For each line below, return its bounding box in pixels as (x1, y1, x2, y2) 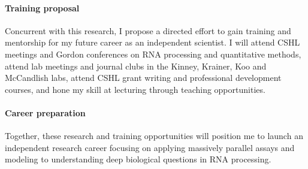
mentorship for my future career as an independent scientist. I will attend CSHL (5, 36, 300, 49)
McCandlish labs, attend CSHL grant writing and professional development (5, 71, 282, 84)
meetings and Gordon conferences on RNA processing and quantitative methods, (5, 47, 301, 60)
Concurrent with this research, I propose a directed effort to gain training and (5, 24, 291, 37)
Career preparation (5, 106, 86, 119)
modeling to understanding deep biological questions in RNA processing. (5, 153, 271, 165)
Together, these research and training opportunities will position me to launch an (5, 129, 303, 142)
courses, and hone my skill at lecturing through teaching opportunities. (5, 83, 265, 95)
